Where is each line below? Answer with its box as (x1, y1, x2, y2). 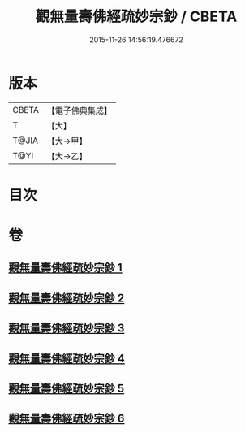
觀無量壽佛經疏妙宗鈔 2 (8, 291, 125, 305)
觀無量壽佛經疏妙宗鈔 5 (8, 382, 125, 396)
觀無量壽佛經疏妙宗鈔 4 (8, 351, 126, 366)
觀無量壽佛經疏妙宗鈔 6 (8, 412, 125, 426)
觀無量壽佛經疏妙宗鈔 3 (8, 322, 125, 336)
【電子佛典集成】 (46, 105, 112, 116)
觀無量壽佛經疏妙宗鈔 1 (8, 261, 123, 275)
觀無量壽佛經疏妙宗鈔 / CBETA (35, 7, 238, 26)
